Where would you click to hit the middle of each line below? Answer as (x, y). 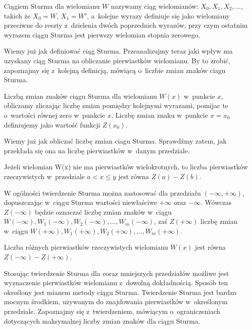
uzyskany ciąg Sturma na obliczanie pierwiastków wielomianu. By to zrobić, (117, 60)
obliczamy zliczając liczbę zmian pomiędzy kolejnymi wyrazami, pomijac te (116, 105)
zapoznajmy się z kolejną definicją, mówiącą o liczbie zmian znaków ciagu (115, 70)
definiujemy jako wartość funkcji (52, 124)
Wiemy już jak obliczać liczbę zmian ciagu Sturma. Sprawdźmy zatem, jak (115, 141)
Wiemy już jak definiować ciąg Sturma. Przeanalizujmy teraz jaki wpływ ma (118, 51)
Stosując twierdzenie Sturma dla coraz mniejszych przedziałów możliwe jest (116, 273)
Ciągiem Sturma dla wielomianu (52, 6)
